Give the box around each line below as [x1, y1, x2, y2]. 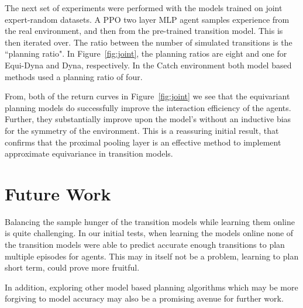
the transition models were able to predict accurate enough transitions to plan [5, 238, 285, 251]
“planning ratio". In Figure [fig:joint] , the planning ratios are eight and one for [5, 47, 287, 60]
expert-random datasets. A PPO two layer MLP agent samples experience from [5, 13, 290, 25]
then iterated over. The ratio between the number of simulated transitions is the [5, 36, 292, 48]
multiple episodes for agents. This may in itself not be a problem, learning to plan [5, 250, 299, 262]
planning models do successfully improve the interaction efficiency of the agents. [5, 101, 291, 113]
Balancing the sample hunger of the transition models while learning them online [5, 215, 295, 227]
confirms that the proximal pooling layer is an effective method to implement [5, 136, 281, 148]
